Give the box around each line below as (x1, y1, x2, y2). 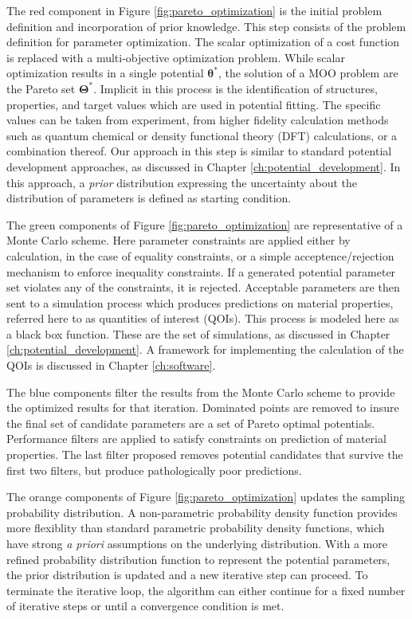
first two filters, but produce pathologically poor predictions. (6, 461, 302, 478)
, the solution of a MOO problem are (218, 65, 398, 81)
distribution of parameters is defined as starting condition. (6, 190, 292, 206)
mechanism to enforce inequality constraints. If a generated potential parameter (6, 263, 396, 280)
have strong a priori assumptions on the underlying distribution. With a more (6, 535, 387, 551)
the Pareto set (6, 80, 76, 96)
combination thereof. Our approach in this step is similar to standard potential (6, 143, 392, 159)
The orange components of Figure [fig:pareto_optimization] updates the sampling (6, 488, 405, 505)
